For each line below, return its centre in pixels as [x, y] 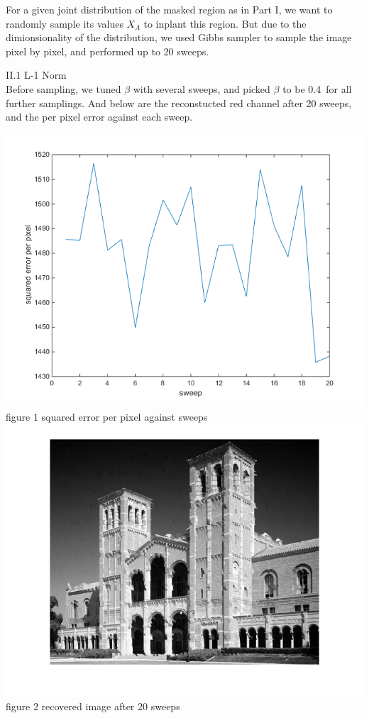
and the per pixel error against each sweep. [99, 117]
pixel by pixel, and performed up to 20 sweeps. [108, 51]
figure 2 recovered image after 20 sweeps [93, 706]
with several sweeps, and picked [202, 88]
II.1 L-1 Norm [36, 75]
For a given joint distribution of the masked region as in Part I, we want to [169, 9]
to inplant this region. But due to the [225, 23]
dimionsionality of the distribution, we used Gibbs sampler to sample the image [179, 37]
